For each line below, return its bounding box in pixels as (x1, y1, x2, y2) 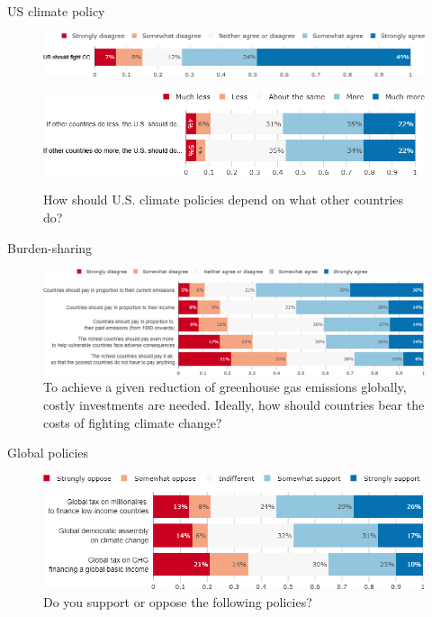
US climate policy (7, 2, 105, 20)
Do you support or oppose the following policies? (43, 592, 312, 611)
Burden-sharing (7, 238, 93, 257)
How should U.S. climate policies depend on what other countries (43, 190, 404, 209)
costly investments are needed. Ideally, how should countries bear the (43, 395, 425, 414)
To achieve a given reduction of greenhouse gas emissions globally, (43, 377, 407, 396)
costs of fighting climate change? (43, 413, 222, 431)
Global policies (7, 443, 89, 462)
